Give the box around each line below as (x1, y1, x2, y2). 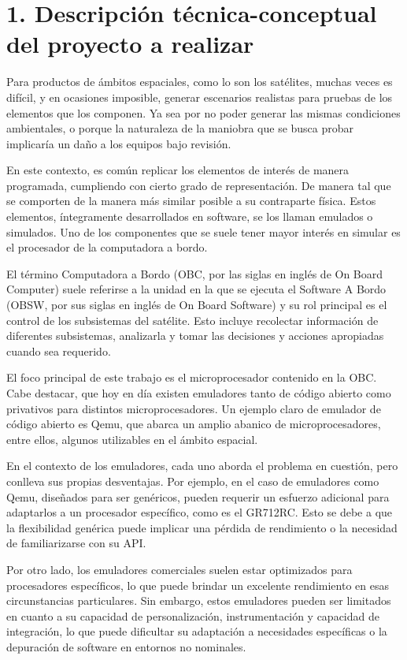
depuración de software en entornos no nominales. (6, 638, 246, 654)
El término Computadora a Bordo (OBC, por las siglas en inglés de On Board (6, 265, 383, 282)
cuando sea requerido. (6, 342, 111, 359)
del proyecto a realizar (6, 28, 254, 60)
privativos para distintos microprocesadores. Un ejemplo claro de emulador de (6, 400, 381, 416)
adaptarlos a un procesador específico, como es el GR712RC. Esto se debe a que (6, 504, 393, 520)
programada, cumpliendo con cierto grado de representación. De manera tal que (6, 177, 391, 193)
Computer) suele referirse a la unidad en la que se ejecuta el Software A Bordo (6, 281, 387, 297)
